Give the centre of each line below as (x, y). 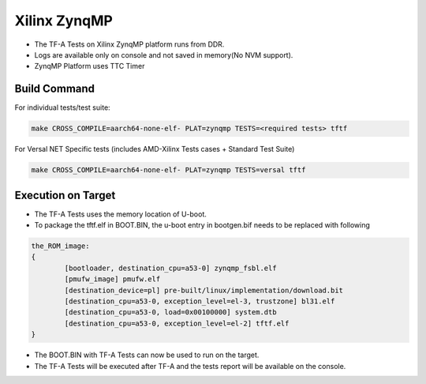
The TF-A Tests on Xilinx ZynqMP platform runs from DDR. (129, 44)
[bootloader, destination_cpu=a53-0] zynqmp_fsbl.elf (170, 268)
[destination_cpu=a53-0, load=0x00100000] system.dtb (170, 312)
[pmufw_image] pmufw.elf (112, 279)
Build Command (54, 89)
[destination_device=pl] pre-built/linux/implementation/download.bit (204, 290)
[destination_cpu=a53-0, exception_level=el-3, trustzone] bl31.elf (200, 301)
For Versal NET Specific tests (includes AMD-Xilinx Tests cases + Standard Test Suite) (155, 149)
